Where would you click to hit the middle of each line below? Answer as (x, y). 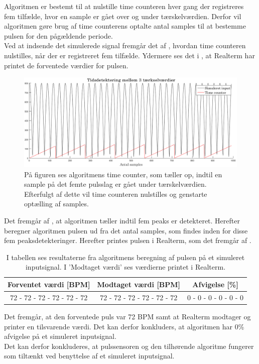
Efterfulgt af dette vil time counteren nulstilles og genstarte (116, 194)
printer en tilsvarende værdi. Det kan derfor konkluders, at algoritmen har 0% (124, 326)
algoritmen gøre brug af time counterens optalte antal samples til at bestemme (125, 26)
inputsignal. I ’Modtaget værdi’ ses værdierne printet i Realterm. (125, 267)
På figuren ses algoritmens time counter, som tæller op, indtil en (123, 174)
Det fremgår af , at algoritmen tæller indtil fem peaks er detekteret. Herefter (122, 220)
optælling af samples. (56, 204)
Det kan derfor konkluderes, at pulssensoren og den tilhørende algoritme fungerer (129, 346)
